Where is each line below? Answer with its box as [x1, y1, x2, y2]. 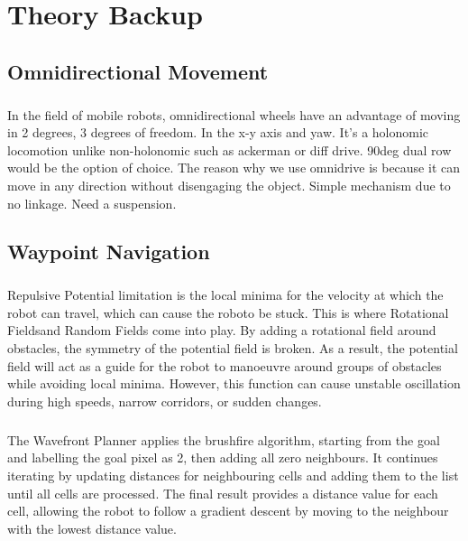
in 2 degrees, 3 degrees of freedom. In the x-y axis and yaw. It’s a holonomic [7, 123, 429, 142]
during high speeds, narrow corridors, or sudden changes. [7, 391, 322, 410]
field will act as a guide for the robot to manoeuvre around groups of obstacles [7, 356, 442, 375]
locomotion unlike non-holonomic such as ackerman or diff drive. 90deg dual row [7, 140, 452, 159]
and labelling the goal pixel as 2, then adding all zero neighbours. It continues [7, 448, 438, 467]
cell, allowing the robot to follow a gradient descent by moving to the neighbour [7, 501, 449, 520]
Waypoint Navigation [7, 238, 210, 266]
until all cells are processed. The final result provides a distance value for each [7, 483, 438, 502]
